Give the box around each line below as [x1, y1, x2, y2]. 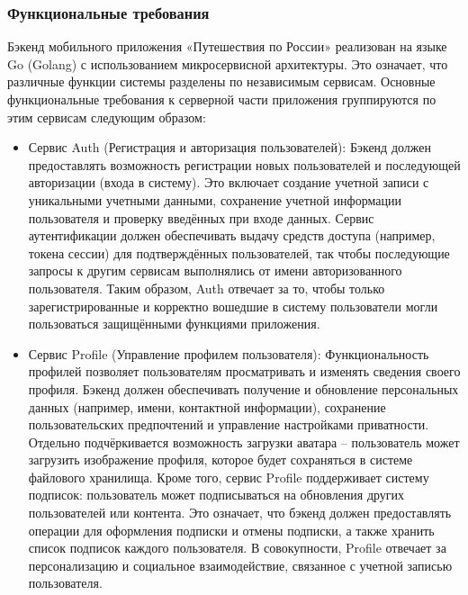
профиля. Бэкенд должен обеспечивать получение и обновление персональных [28, 379, 459, 398]
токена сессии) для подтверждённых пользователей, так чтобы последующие [28, 243, 450, 262]
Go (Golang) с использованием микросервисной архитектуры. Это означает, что [7, 54, 448, 73]
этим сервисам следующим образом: [7, 107, 206, 126]
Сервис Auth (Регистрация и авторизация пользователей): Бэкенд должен [28, 138, 432, 157]
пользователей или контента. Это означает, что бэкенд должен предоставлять [28, 503, 452, 522]
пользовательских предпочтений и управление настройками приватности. [28, 415, 429, 434]
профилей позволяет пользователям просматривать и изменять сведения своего [28, 362, 461, 381]
